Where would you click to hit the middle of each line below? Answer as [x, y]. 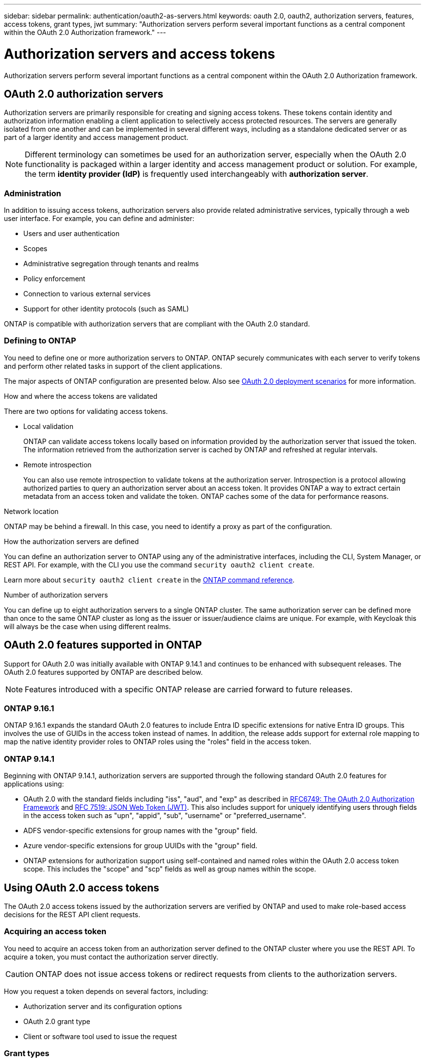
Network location [31, 511]
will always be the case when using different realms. [87, 626]
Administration [33, 193]
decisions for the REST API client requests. [72, 915]
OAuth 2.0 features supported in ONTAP [103, 645]
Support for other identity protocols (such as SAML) [106, 309]
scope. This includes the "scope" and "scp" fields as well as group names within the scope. [170, 869]
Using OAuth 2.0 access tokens [82, 888]
